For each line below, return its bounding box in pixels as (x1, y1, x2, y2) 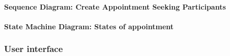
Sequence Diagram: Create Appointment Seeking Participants (4, 1, 226, 12)
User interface (4, 42, 63, 55)
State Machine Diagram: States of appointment (4, 21, 174, 31)
